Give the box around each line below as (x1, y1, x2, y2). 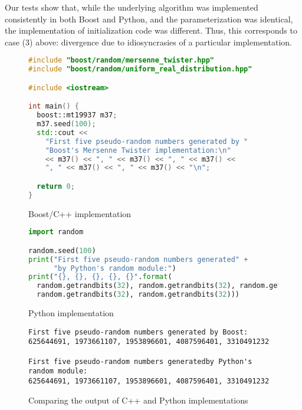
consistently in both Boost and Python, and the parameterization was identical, (5, 12, 293, 25)
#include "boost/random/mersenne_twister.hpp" (28, 56, 214, 65)
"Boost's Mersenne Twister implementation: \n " (45, 146, 231, 155)
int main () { (28, 102, 79, 111)
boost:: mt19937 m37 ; (37, 111, 117, 120)
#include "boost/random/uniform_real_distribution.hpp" (28, 65, 252, 74)
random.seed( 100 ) (28, 246, 96, 255)
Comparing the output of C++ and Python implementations (28, 393, 248, 406)
